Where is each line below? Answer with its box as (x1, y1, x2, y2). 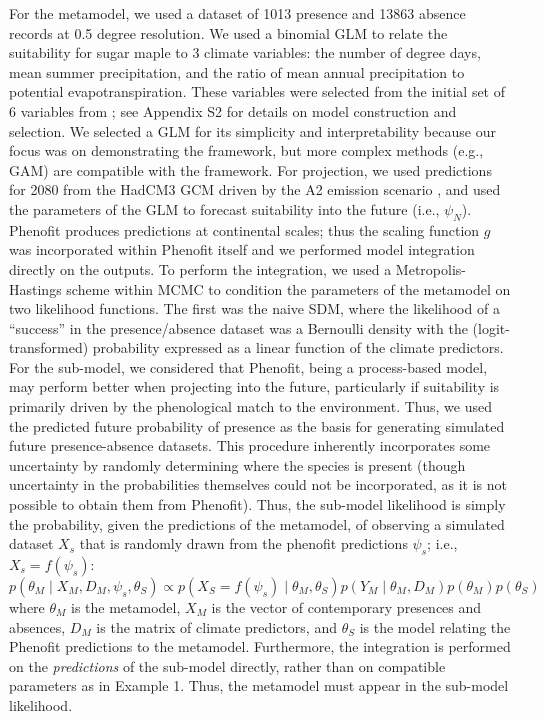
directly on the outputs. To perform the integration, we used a (9, 258, 392, 279)
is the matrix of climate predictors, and (96, 616, 337, 637)
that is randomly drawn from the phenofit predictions (79, 533, 408, 554)
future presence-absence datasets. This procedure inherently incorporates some (9, 435, 491, 456)
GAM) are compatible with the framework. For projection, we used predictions (9, 159, 492, 180)
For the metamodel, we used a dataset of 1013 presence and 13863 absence (9, 3, 466, 23)
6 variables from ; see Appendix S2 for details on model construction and (9, 100, 457, 121)
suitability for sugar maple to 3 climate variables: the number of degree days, (9, 42, 481, 63)
